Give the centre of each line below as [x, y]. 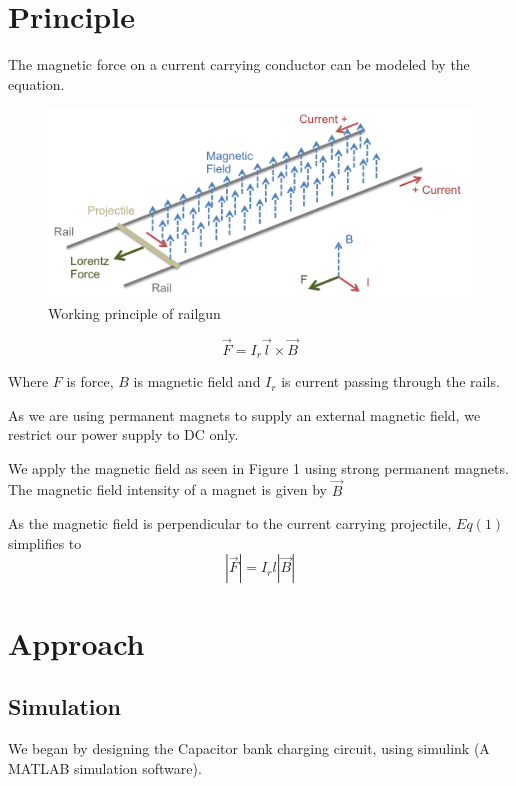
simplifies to [45, 542]
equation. [36, 83]
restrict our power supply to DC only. [123, 434]
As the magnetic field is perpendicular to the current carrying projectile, [230, 523]
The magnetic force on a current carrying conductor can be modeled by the [239, 64]
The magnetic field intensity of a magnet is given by [168, 489]
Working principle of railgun [134, 312]
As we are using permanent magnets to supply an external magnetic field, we [244, 414]
